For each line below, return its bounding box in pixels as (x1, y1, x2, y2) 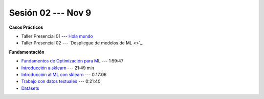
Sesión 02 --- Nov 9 (9, 7, 91, 18)
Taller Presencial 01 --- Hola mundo (21, 33, 93, 39)
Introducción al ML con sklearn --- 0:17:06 (21, 71, 107, 78)
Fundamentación (9, 49, 44, 55)
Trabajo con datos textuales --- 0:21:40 (21, 79, 101, 84)
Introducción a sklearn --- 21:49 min (21, 65, 95, 71)
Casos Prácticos (9, 24, 44, 30)
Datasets (21, 85, 39, 91)
